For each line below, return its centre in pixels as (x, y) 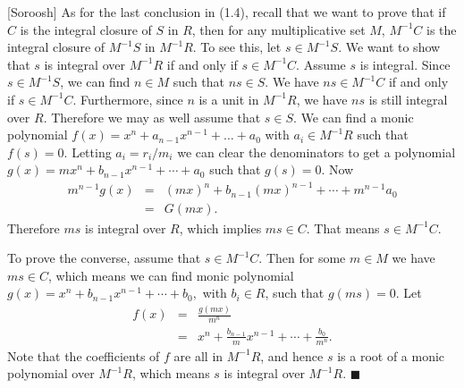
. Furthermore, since (128, 99)
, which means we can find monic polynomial (171, 275)
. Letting (88, 152)
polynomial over (51, 373)
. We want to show (389, 47)
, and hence (292, 355)
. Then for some (302, 258)
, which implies (220, 228)
